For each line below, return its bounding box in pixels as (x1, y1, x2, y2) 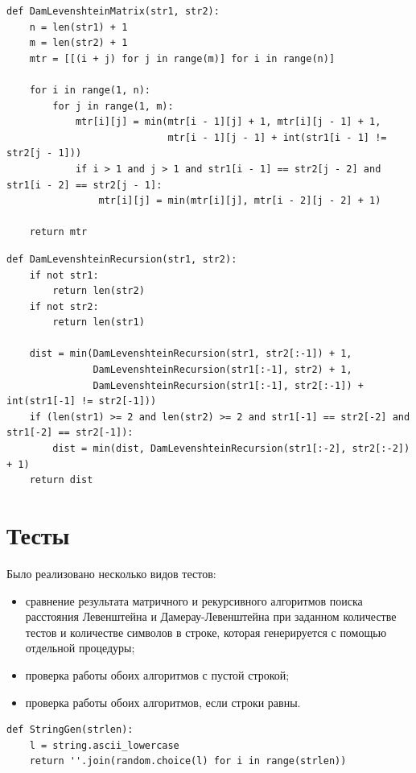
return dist (29, 474, 93, 486)
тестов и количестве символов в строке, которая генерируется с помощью (25, 623, 387, 640)
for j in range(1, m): (52, 100, 174, 112)
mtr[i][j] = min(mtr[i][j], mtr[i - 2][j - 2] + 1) (98, 195, 381, 207)
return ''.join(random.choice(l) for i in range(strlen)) (29, 755, 347, 767)
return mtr (29, 226, 88, 238)
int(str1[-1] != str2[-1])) (6, 395, 157, 407)
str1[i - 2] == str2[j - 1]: (6, 179, 163, 191)
